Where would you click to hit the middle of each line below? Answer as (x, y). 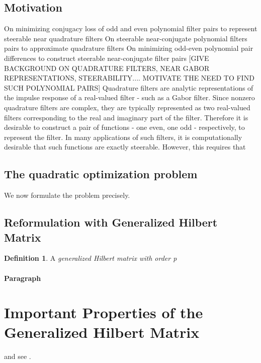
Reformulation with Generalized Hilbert (111, 222)
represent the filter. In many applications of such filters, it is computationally (123, 137)
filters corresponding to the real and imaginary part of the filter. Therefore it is (126, 117)
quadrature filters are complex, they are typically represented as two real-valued (127, 107)
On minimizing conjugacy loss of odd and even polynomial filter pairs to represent (131, 28)
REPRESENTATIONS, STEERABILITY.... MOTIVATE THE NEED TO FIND (129, 78)
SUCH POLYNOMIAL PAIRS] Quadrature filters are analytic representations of (129, 87)
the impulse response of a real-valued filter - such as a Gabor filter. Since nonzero (129, 97)
